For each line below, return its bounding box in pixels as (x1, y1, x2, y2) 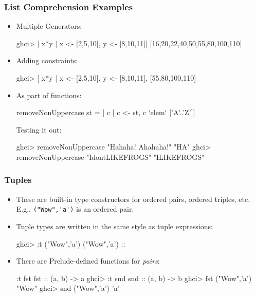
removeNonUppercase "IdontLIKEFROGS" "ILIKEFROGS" (16, 151, 205, 162)
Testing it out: (16, 124, 62, 135)
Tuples (4, 173, 32, 186)
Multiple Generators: (16, 21, 82, 31)
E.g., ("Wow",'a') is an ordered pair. (16, 203, 134, 214)
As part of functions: (16, 89, 82, 100)
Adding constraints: (16, 55, 78, 66)
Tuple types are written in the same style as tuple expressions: (16, 221, 213, 232)
